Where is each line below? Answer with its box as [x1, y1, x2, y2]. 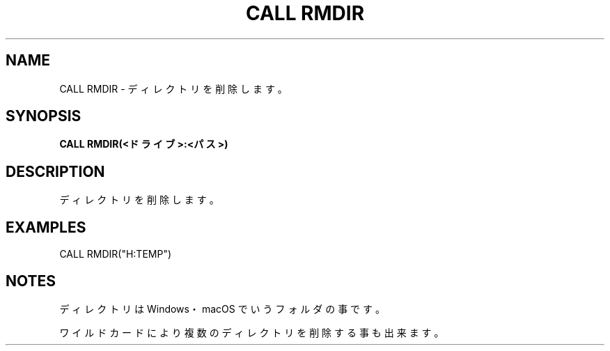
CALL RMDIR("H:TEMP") [59, 248, 172, 260]
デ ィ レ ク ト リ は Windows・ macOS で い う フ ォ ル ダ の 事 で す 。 [59, 302, 385, 315]
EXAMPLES [6, 218, 86, 236]
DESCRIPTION [6, 162, 105, 180]
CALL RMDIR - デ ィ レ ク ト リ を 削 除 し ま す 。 [59, 82, 288, 95]
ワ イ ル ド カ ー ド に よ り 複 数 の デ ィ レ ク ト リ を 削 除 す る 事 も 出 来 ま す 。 [59, 326, 444, 338]
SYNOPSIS [6, 107, 81, 125]
